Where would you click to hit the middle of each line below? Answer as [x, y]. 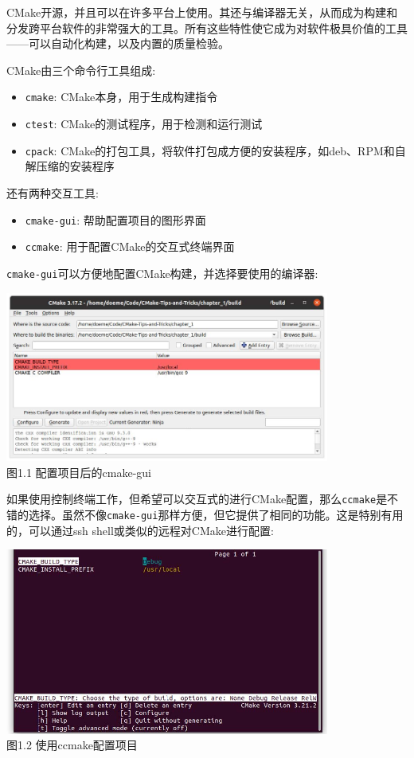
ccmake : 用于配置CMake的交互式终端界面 [130, 246]
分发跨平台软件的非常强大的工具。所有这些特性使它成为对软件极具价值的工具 [207, 27]
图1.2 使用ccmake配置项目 [72, 745]
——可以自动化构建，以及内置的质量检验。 [118, 43]
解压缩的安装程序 [70, 166]
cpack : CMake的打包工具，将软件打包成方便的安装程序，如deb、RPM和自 [215, 150]
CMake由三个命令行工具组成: [81, 70]
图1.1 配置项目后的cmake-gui [79, 472]
